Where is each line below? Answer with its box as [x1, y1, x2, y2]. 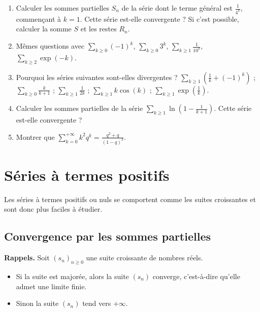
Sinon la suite [16, 298, 59, 308]
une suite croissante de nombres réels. [86, 252, 203, 263]
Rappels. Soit [4, 252, 50, 263]
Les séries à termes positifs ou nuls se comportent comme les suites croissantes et [4, 193, 256, 204]
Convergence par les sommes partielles [4, 228, 211, 244]
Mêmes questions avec [16, 41, 85, 51]
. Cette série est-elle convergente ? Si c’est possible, [80, 13, 239, 24]
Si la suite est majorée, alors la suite [16, 271, 129, 282]
